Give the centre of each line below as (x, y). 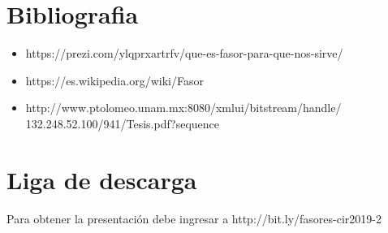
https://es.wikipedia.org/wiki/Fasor (114, 80)
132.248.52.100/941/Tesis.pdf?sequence (123, 123)
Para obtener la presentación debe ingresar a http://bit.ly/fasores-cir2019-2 (194, 218)
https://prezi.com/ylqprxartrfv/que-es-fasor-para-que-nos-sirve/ (184, 53)
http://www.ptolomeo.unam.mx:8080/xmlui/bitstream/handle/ (183, 108)
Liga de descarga (102, 179)
